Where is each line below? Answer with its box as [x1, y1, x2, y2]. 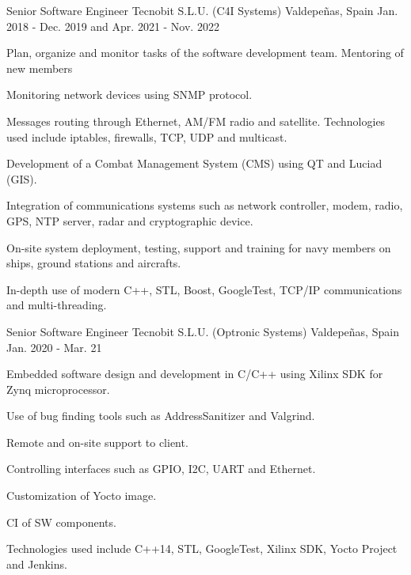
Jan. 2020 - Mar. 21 [6, 339, 102, 355]
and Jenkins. [6, 555, 67, 572]
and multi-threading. [6, 297, 107, 313]
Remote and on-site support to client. [6, 433, 188, 450]
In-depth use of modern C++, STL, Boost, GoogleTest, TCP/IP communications [6, 281, 402, 297]
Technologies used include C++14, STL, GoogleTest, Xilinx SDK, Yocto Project [6, 540, 398, 557]
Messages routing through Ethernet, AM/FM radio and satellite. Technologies [6, 112, 386, 129]
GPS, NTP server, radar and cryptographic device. [6, 212, 253, 229]
